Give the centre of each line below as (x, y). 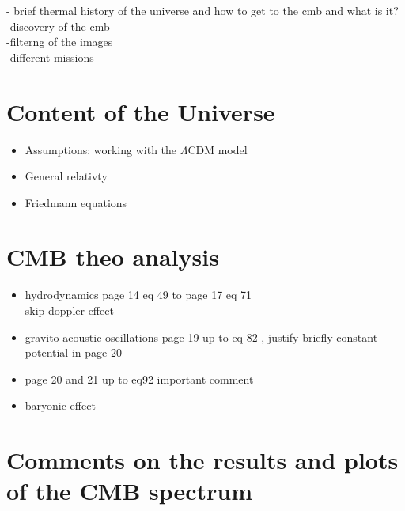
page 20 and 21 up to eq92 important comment (139, 379)
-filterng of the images (60, 42)
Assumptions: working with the (101, 149)
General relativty (66, 176)
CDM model (218, 149)
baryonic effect (60, 405)
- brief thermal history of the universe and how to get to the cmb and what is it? (202, 10)
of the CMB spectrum (130, 491)
